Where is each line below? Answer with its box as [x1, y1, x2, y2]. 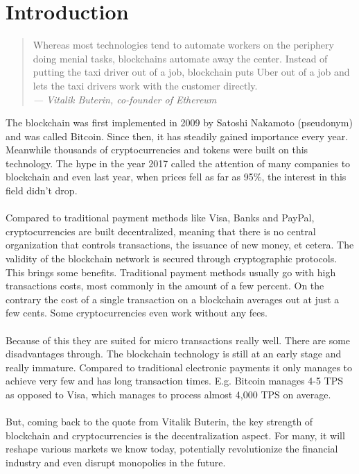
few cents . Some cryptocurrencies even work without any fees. [6, 305, 268, 320]
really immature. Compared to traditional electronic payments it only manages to [6, 359, 353, 374]
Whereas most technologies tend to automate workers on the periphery [33, 37, 334, 52]
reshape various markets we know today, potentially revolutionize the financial [6, 441, 338, 456]
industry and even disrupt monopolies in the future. [6, 455, 226, 469]
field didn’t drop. [6, 183, 78, 198]
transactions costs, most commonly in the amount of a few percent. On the [6, 278, 324, 293]
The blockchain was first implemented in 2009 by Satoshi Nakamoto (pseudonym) [6, 115, 353, 130]
